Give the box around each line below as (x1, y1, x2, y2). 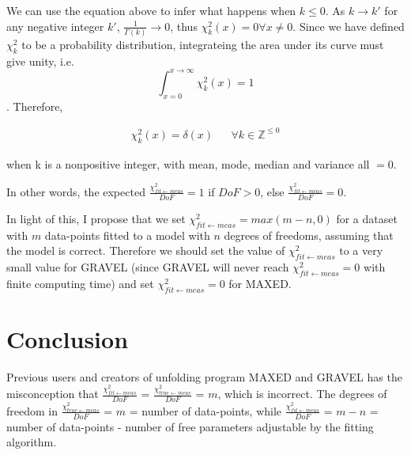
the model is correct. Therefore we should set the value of (6, 242, 285, 259)
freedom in (6, 402, 58, 419)
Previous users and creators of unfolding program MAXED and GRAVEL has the (6, 368, 402, 385)
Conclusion (6, 322, 129, 355)
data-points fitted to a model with (44, 226, 210, 243)
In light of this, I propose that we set (6, 210, 186, 226)
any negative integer (6, 17, 104, 34)
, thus (170, 17, 198, 34)
